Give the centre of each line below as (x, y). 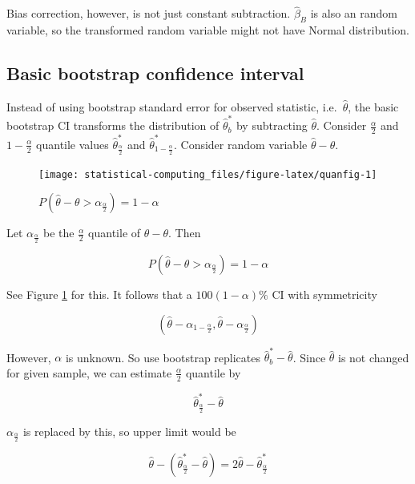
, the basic (373, 106)
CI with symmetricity (324, 294)
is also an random (354, 13)
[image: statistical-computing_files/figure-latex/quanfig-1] (208, 174)
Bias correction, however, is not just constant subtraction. (149, 13)
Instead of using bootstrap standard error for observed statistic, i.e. (172, 106)
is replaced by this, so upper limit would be (129, 432)
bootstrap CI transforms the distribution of (113, 125)
